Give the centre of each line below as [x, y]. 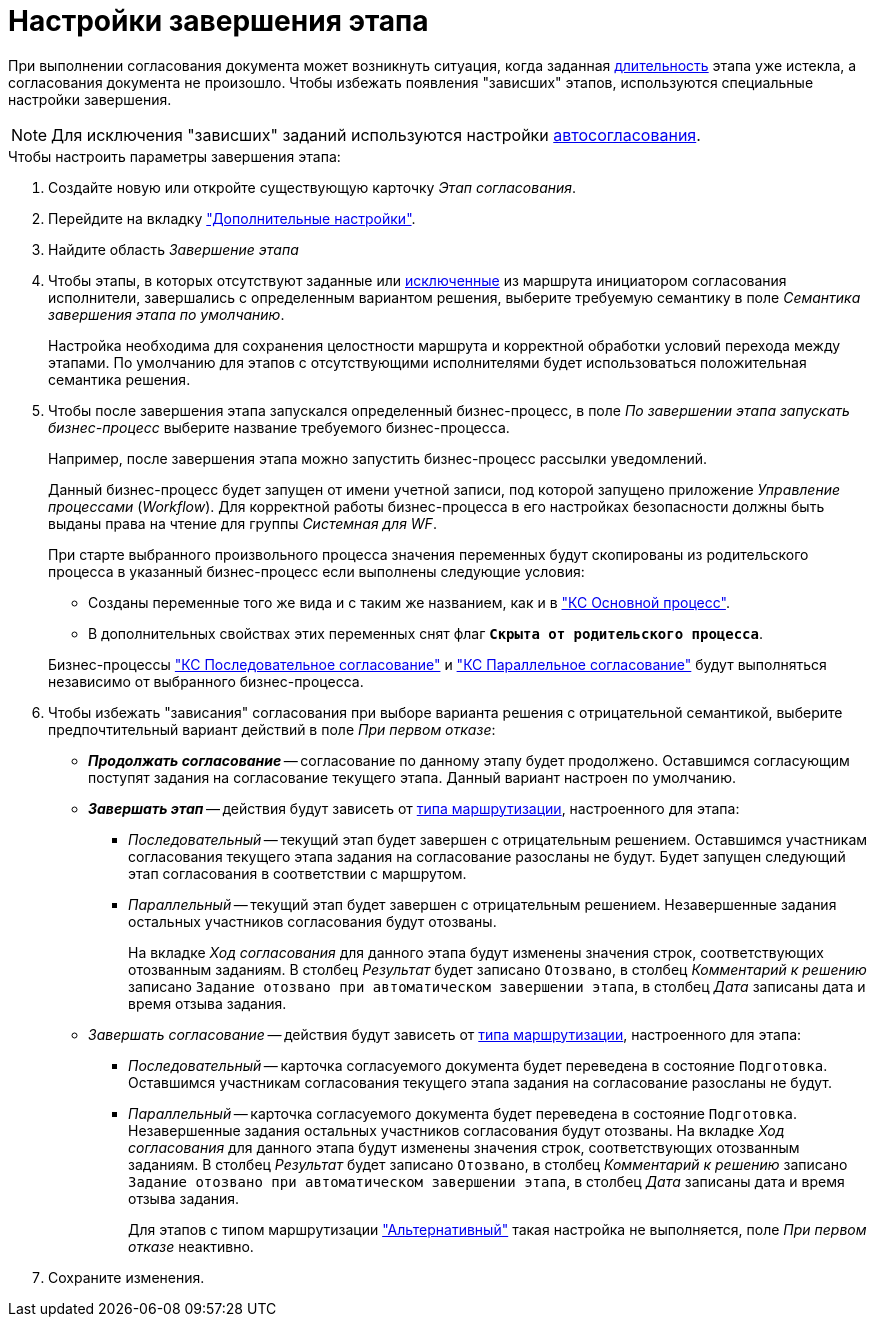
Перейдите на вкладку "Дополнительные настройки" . [232, 218]
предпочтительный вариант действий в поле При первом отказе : [272, 729]
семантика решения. [119, 379]
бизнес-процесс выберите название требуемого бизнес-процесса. [279, 427]
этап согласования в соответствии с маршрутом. [297, 873]
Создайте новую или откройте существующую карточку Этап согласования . [312, 187]
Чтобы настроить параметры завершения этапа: [174, 156]
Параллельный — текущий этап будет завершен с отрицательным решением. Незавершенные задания [482, 904]
